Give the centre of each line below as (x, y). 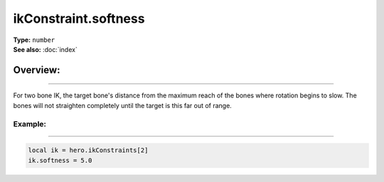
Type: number (34, 40)
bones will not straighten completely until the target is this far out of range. (123, 105)
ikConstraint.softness (79, 18)
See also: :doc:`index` (45, 49)
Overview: (37, 70)
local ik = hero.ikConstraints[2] (88, 150)
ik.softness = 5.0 (60, 160)
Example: (30, 124)
